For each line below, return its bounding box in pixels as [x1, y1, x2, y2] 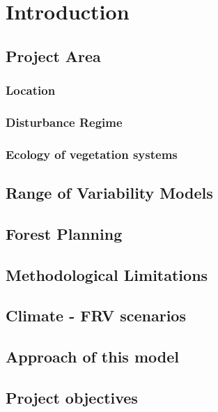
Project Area [6, 45, 101, 66]
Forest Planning [6, 222, 123, 244]
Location [6, 82, 56, 99]
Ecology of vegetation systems [6, 145, 178, 162]
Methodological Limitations [6, 264, 208, 285]
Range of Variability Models [6, 182, 213, 204]
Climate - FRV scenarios [6, 305, 186, 326]
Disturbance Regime [6, 113, 123, 130]
